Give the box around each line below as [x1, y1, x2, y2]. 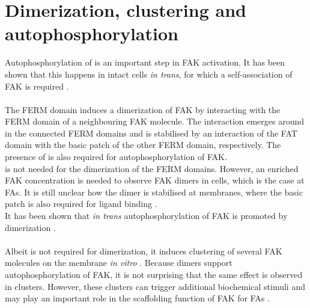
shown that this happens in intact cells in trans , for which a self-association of [5, 67, 293, 80]
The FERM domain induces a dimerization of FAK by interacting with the [5, 103, 281, 115]
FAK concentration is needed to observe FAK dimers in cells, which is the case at [5, 174, 305, 186]
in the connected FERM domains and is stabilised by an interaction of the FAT [5, 126, 297, 139]
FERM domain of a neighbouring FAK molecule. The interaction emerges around [5, 115, 305, 128]
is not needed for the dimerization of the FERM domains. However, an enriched [5, 162, 299, 174]
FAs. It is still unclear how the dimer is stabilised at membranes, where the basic [5, 185, 303, 198]
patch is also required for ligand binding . [5, 197, 157, 210]
